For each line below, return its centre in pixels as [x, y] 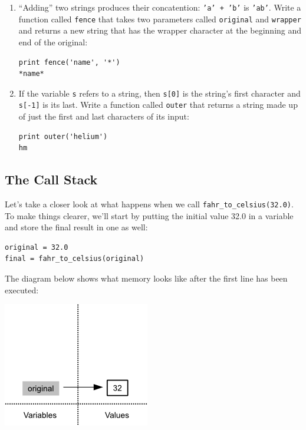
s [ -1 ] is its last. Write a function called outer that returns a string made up [158, 105]
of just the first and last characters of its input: [104, 116]
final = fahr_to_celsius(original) [75, 259]
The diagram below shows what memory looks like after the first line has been [146, 278]
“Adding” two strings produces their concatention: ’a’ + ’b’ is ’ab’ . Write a [160, 7]
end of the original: [53, 42]
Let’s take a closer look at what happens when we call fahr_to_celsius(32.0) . [149, 204]
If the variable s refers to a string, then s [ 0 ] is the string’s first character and [159, 93]
